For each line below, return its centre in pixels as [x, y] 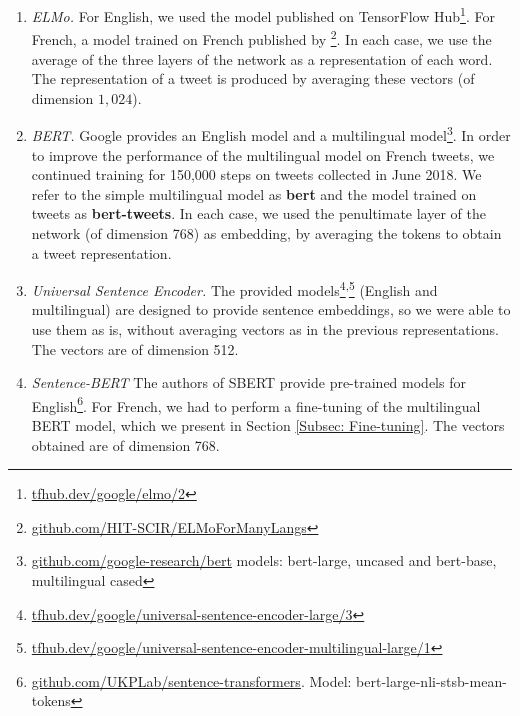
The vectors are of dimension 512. [135, 348]
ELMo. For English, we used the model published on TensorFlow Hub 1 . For [263, 14]
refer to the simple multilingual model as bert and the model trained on [254, 193]
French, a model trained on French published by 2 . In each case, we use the [261, 37]
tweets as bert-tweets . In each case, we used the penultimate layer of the [258, 213]
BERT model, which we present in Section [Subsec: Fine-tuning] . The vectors [268, 424]
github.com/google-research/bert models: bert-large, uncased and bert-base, [264, 560]
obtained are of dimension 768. [125, 444]
